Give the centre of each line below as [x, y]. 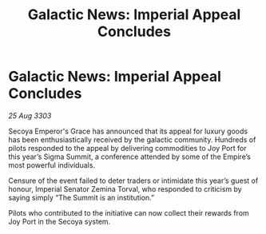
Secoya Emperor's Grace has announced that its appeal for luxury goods [128, 131]
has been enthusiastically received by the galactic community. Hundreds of [132, 139]
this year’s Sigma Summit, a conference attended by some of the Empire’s [130, 157]
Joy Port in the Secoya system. [60, 221]
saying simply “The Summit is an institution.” [81, 197]
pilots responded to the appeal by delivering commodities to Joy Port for [127, 148]
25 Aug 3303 [30, 115]
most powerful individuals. [52, 165]
